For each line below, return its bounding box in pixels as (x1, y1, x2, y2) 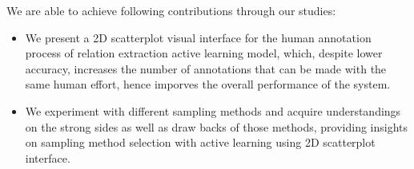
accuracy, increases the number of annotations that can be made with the (25, 60, 387, 77)
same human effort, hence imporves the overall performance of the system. (25, 76, 391, 92)
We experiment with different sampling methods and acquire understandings (25, 102, 401, 119)
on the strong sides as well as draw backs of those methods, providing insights (25, 118, 408, 135)
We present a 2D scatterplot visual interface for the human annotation (25, 29, 372, 45)
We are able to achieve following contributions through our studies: (6, 2, 336, 18)
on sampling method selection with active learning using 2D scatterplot (25, 134, 376, 151)
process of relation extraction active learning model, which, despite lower (25, 45, 383, 61)
